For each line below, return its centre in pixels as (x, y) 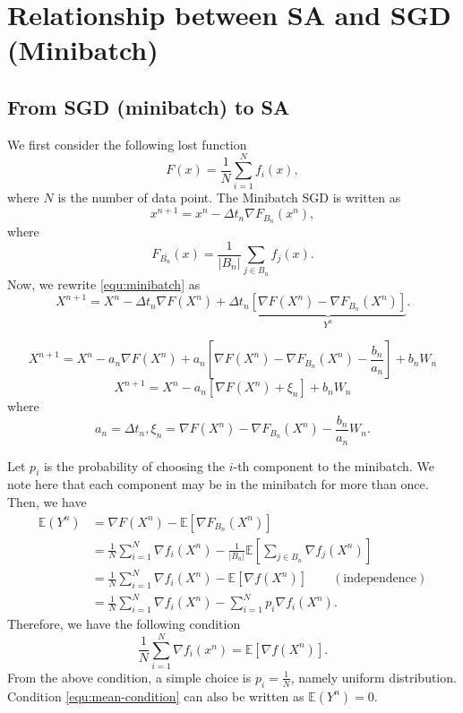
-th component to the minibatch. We (334, 465)
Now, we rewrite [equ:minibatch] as (104, 283)
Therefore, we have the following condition (124, 624)
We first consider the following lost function (127, 144)
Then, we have (47, 501)
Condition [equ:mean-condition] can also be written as (156, 696)
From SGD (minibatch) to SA (149, 106)
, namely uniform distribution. (373, 677)
